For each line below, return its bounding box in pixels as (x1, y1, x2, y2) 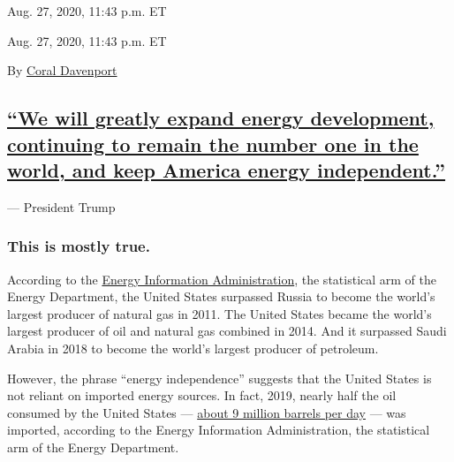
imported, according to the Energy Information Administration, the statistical (7, 420, 430, 439)
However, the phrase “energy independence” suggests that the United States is (7, 368, 432, 387)
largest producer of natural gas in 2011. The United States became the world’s (7, 304, 432, 322)
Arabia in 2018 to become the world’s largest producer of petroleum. (7, 338, 379, 357)
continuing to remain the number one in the (7, 130, 419, 157)
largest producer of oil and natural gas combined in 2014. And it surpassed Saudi (7, 322, 447, 340)
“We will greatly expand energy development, (7, 104, 435, 132)
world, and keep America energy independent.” (7, 155, 446, 183)
